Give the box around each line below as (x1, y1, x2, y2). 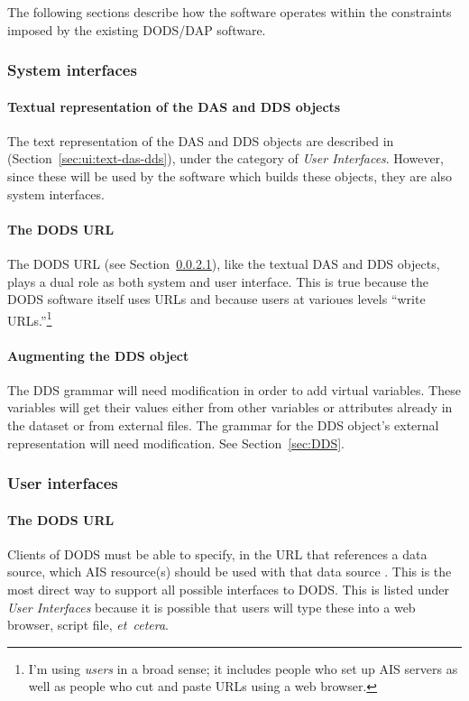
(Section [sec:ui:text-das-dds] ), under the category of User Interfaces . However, (7, 149, 444, 168)
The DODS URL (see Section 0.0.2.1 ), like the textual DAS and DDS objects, (7, 254, 440, 272)
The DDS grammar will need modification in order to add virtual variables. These (7, 380, 461, 399)
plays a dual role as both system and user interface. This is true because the (7, 272, 429, 291)
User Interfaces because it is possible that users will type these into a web (7, 597, 416, 616)
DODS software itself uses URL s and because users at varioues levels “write (7, 290, 426, 309)
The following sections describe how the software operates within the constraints (7, 3, 452, 21)
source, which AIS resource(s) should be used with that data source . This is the (7, 562, 452, 581)
